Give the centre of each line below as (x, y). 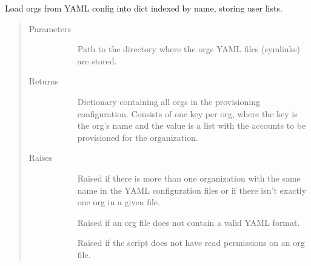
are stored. (97, 60)
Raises (41, 158)
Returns (44, 81)
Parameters (50, 28)
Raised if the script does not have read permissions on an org (191, 243)
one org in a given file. (119, 202)
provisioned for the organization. (138, 137)
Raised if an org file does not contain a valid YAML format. (189, 222)
